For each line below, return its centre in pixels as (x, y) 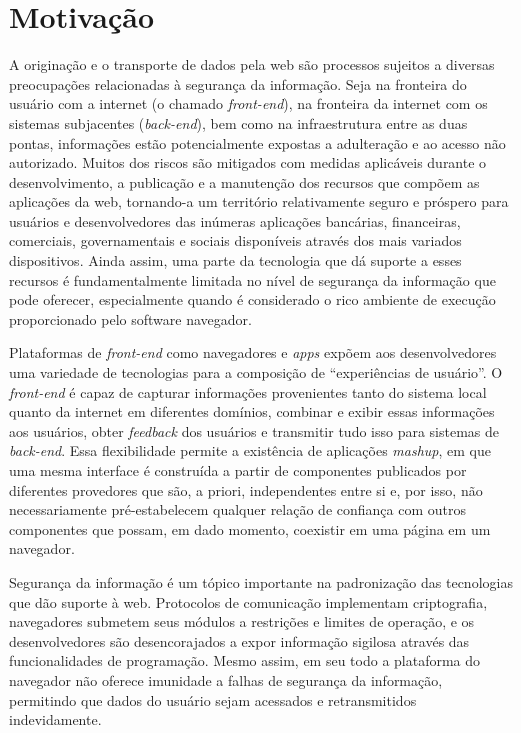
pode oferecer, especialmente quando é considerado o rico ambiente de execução (252, 299)
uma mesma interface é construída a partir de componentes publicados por (238, 470)
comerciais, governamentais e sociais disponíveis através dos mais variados (235, 240)
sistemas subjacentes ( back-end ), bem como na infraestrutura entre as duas (238, 122)
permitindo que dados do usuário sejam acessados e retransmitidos (213, 699)
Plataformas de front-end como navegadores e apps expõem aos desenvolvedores (253, 352)
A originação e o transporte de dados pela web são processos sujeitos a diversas (252, 64)
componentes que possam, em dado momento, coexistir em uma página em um (250, 528)
